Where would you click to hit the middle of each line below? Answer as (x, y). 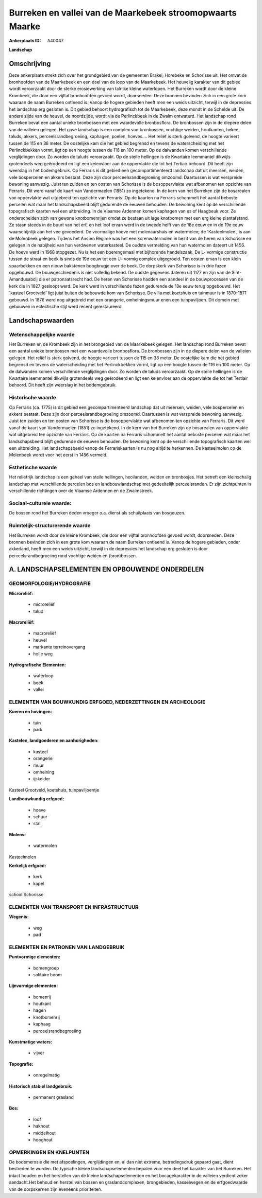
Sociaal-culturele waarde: (40, 503)
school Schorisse (26, 895)
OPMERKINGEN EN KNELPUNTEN (49, 1152)
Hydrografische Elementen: (38, 665)
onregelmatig (47, 1075)
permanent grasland (53, 1097)
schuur (40, 816)
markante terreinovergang (59, 647)
